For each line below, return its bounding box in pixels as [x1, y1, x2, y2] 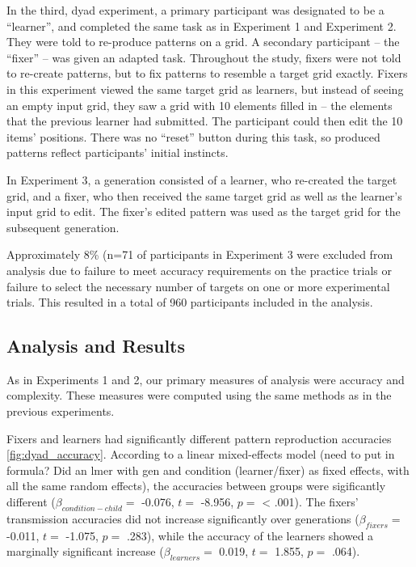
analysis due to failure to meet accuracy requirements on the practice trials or [6, 261, 392, 278]
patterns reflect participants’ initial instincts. [6, 144, 229, 161]
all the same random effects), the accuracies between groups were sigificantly [6, 477, 386, 494]
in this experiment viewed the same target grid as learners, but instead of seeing [6, 80, 404, 97]
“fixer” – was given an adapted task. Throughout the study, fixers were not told [6, 49, 401, 66]
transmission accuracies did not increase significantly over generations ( [6, 510, 359, 527]
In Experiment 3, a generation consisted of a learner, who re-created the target [6, 171, 397, 188]
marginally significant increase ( [6, 543, 164, 560]
